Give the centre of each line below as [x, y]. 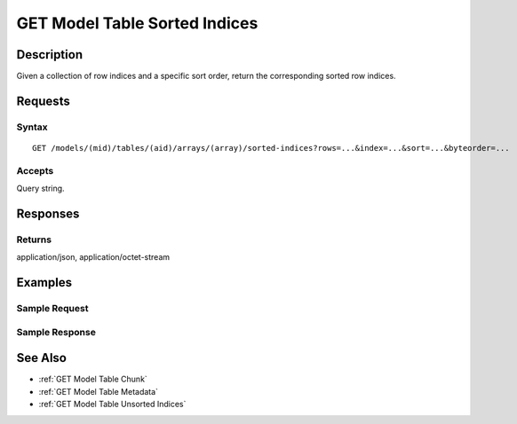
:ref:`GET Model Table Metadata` [99, 391]
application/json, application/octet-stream [93, 257]
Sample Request [52, 309]
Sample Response [56, 332]
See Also [41, 358]
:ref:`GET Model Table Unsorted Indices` [112, 404]
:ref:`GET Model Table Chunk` [93, 379]
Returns [34, 239]
